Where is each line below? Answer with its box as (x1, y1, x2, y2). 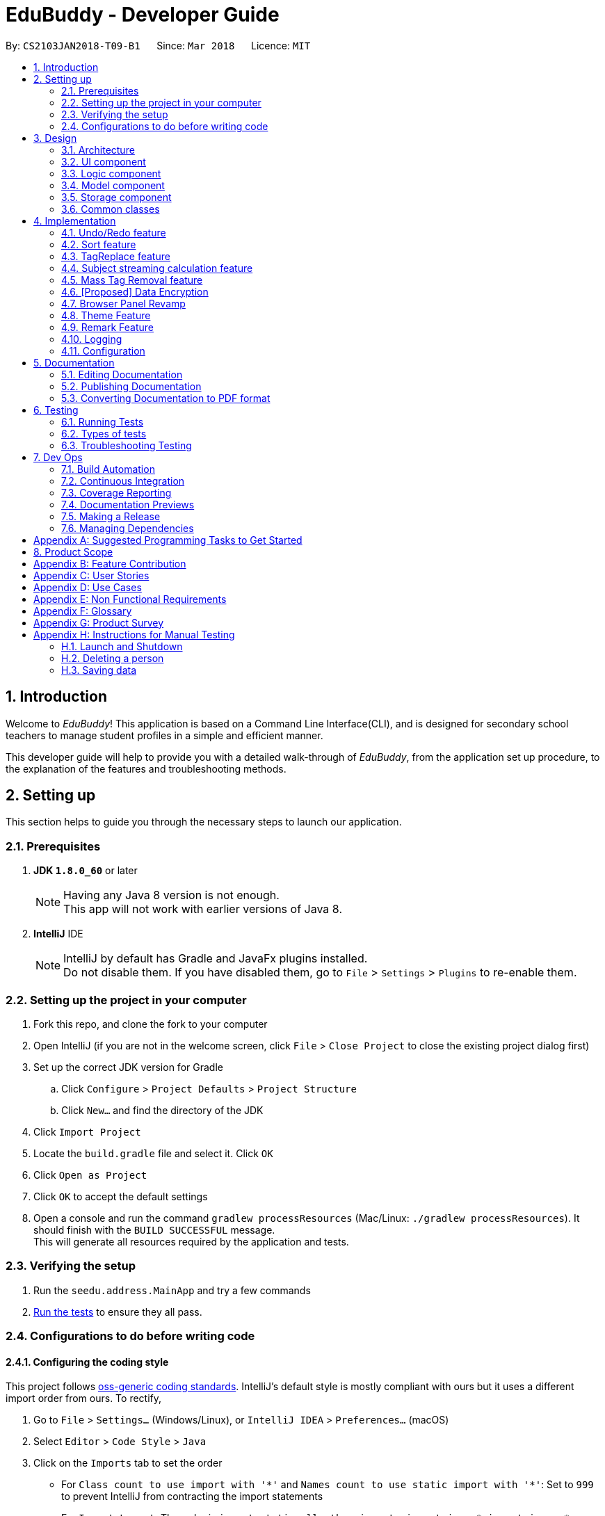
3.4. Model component (61, 179, 165, 191)
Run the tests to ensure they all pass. (33, 1305, 202, 1318)
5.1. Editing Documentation (61, 368, 183, 380)
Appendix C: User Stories (33, 569, 150, 581)
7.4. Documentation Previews (61, 498, 195, 510)
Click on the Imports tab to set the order (33, 1457, 223, 1469)
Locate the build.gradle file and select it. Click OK (33, 1147, 273, 1159)
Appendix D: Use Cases (33, 581, 142, 593)
